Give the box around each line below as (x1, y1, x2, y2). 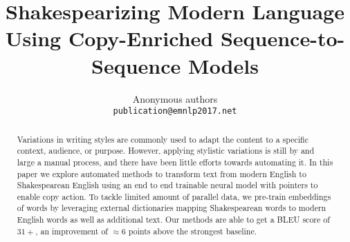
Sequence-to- (220, 24, 345, 52)
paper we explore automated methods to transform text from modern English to (17, 168, 306, 179)
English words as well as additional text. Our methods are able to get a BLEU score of (17, 214, 330, 225)
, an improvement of (35, 225, 109, 236)
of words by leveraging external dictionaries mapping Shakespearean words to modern (17, 202, 326, 214)
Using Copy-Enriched (5, 24, 214, 52)
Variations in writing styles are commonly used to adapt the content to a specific (17, 133, 308, 145)
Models (188, 51, 259, 79)
